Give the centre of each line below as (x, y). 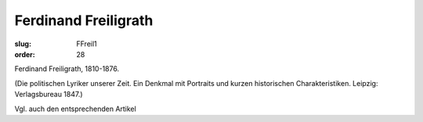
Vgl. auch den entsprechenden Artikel (75, 109)
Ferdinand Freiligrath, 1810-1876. (67, 69)
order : (25, 54)
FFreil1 (87, 44)
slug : (23, 44)
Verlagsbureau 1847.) (49, 95)
